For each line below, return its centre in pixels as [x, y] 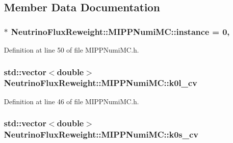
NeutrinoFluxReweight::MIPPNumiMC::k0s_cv [101, 134]
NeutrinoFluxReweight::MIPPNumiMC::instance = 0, [120, 31]
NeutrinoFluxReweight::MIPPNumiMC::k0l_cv [101, 83]
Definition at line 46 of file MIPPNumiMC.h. [72, 101]
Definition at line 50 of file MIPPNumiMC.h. [72, 50]
